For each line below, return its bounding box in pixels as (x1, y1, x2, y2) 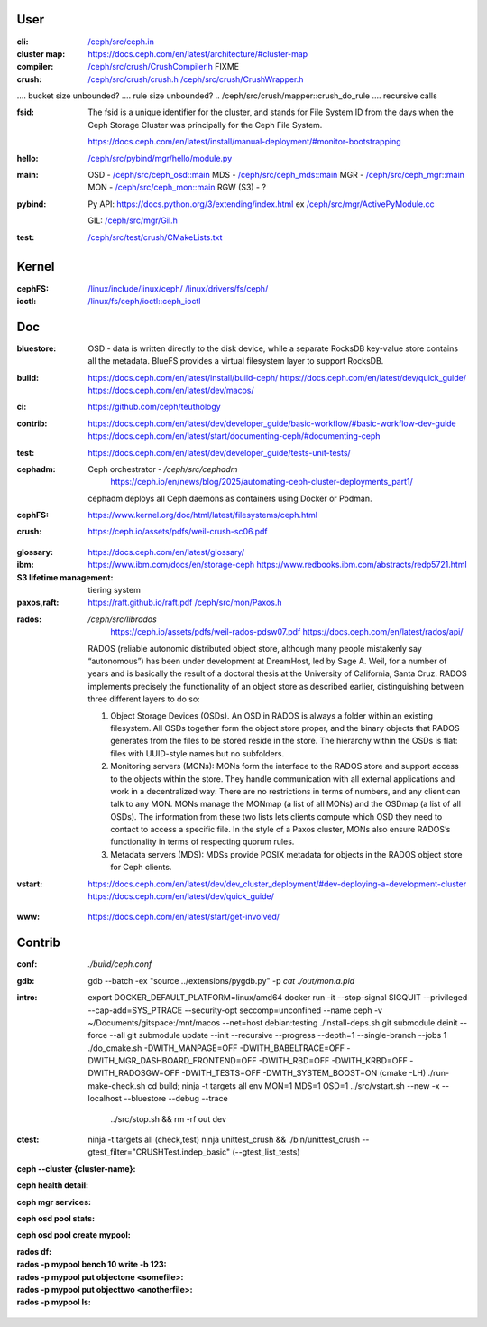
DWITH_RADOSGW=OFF (87, 1068, 180, 1079)
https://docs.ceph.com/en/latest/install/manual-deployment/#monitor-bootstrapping (87, 136, 401, 147)
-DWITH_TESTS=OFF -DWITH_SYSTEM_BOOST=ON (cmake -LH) (181, 1068, 427, 1079)
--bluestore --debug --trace (123, 1093, 229, 1104)
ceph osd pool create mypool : (16, 1230, 131, 1240)
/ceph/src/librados (87, 614, 157, 625)
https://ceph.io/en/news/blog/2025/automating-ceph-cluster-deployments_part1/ (110, 477, 414, 487)
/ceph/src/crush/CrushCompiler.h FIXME (87, 61, 239, 72)
